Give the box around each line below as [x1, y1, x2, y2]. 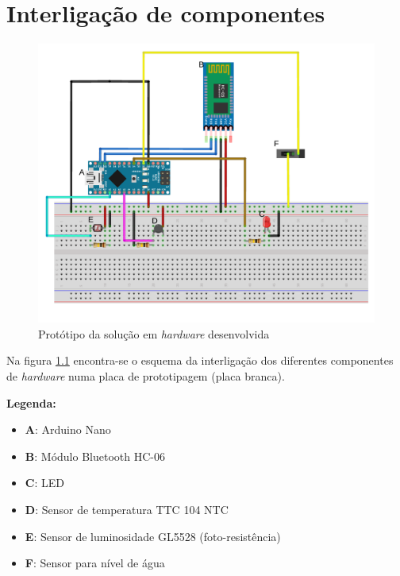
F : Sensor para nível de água [25, 555, 165, 571]
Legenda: [6, 394, 56, 411]
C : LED [25, 474, 64, 491]
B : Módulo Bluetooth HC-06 [25, 447, 165, 464]
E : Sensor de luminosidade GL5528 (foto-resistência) [25, 528, 281, 544]
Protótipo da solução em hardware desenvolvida [38, 325, 270, 342]
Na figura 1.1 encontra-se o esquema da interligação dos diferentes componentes [6, 352, 394, 369]
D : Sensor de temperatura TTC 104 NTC [25, 501, 229, 517]
